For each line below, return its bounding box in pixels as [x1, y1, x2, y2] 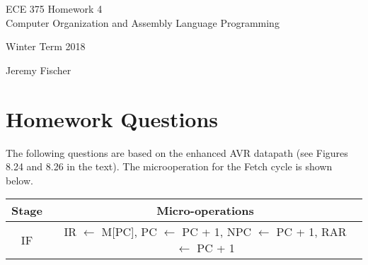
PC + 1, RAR [276, 223, 347, 240]
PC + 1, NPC [182, 223, 252, 240]
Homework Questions [6, 104, 219, 133]
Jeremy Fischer [6, 62, 71, 77]
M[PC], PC [101, 223, 157, 240]
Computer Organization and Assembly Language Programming [6, 15, 280, 30]
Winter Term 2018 [6, 39, 86, 54]
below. [6, 172, 33, 187]
